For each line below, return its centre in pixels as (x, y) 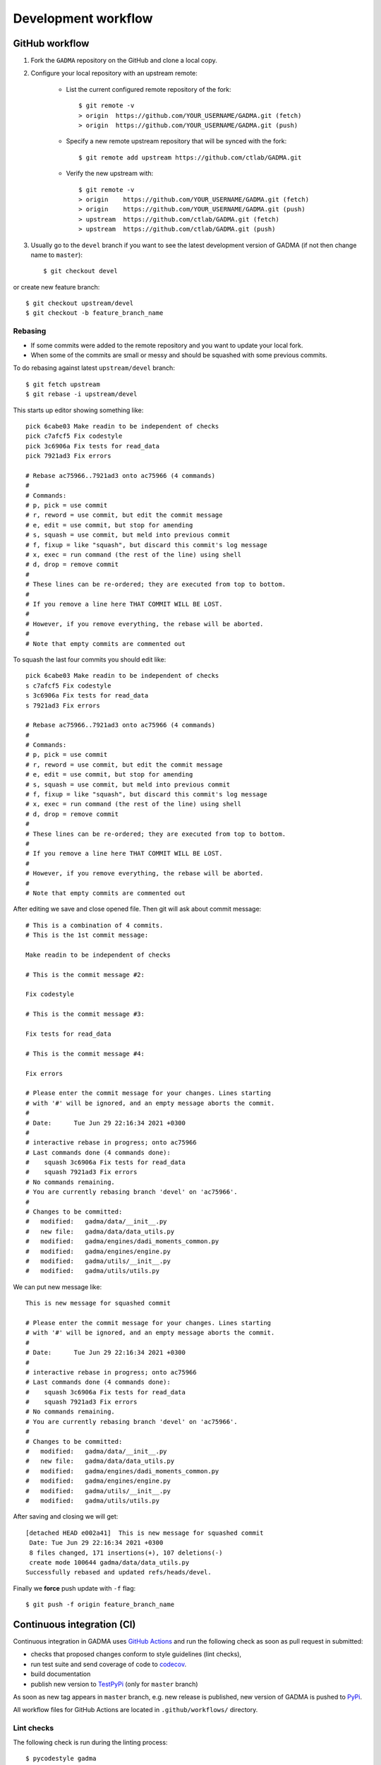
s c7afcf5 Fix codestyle (68, 686)
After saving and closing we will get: (66, 1516)
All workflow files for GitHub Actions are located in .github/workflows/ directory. (135, 1710)
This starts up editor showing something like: (78, 410)
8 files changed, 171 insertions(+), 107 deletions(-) (126, 1552)
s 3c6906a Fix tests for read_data (87, 696)
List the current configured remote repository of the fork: (149, 89)
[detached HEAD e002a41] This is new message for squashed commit (145, 1533)
